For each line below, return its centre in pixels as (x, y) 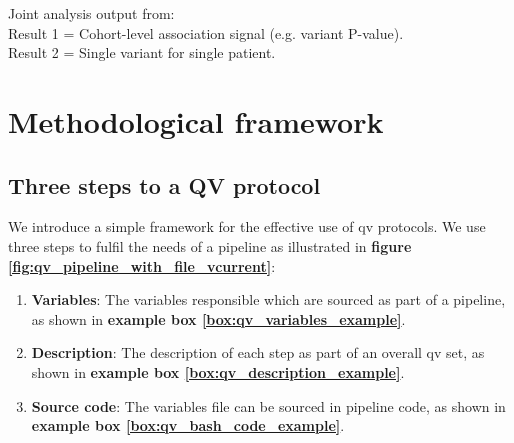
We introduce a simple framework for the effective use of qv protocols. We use (247, 226)
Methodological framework (196, 120)
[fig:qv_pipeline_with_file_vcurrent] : (142, 265)
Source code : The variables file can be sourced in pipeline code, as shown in (268, 405)
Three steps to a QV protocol (164, 184)
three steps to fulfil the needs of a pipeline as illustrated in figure (210, 245)
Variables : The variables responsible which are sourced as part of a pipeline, (268, 299)
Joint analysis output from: (91, 13)
